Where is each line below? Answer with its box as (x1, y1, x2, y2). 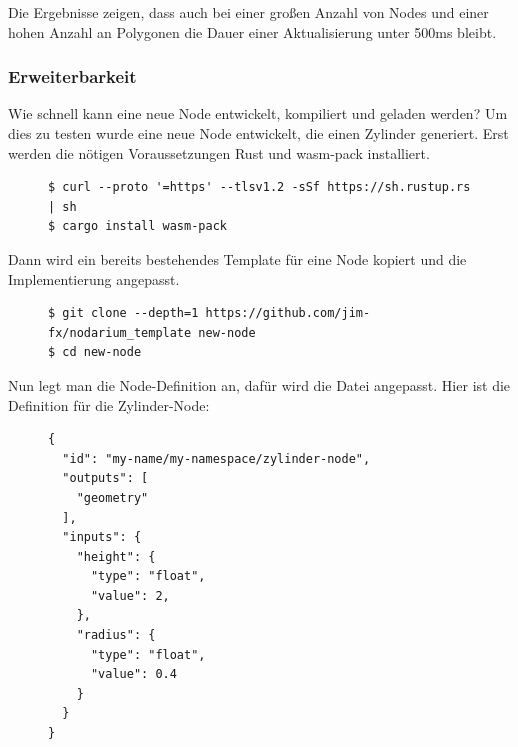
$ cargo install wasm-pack (48, 219, 227, 234)
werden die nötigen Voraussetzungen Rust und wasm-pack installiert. (8, 142, 430, 163)
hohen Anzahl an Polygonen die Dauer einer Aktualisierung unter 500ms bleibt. (8, 21, 497, 42)
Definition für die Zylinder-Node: (8, 394, 210, 415)
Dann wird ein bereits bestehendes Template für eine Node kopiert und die (8, 248, 467, 269)
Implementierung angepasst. (8, 268, 180, 289)
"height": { (76, 549, 156, 564)
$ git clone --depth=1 (48, 306, 199, 321)
